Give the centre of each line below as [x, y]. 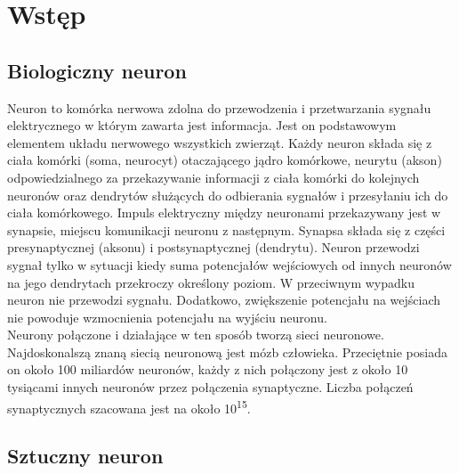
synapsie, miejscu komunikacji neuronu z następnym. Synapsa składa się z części [226, 229]
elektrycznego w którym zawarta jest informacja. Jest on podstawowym [202, 125]
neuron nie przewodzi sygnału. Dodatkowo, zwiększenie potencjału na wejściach [224, 300]
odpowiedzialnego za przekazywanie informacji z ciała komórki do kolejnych [213, 177]
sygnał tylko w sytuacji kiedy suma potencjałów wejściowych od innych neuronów [229, 264]
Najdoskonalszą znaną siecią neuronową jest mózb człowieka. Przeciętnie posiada [227, 351]
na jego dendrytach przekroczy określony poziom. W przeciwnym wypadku [211, 282]
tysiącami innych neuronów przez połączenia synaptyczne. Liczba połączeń [210, 387]
